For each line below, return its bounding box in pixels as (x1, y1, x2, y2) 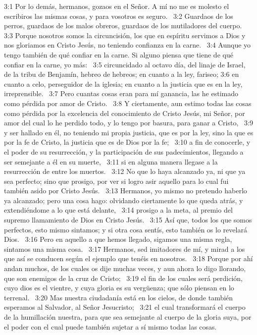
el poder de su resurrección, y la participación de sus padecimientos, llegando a (4, 146, 244, 157)
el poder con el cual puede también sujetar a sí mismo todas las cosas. (4, 321, 217, 332)
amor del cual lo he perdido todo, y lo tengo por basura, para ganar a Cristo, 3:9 (4, 117, 253, 128)
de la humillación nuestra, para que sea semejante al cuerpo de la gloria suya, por (4, 312, 252, 322)
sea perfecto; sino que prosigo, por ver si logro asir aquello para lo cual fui (4, 175, 229, 186)
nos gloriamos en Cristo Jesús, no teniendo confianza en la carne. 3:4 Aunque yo (4, 40, 251, 50)
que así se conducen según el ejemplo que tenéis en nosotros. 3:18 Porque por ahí (4, 253, 253, 264)
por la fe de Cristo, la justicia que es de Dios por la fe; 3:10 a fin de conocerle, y (4, 137, 251, 147)
